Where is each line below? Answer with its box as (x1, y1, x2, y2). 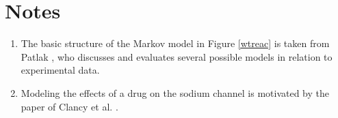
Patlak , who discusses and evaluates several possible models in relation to (21, 49, 333, 63)
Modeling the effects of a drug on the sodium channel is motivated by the (21, 85, 329, 100)
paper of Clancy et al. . (21, 99, 118, 113)
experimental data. (21, 63, 100, 77)
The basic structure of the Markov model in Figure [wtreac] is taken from (21, 36, 330, 50)
